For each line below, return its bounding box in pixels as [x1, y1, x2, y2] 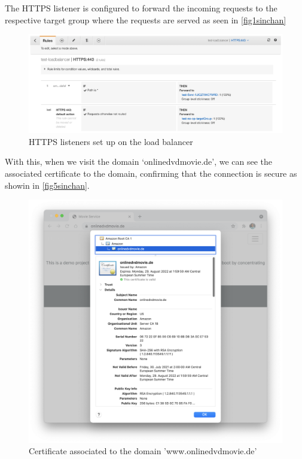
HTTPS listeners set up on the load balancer [29, 135, 193, 147]
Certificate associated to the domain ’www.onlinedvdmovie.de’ [29, 445, 257, 457]
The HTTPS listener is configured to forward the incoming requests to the [5, 2, 277, 14]
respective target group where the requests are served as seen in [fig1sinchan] [5, 13, 286, 26]
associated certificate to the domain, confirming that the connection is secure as [5, 167, 297, 179]
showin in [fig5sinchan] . [5, 179, 90, 191]
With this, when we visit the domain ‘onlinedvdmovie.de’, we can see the [5, 155, 273, 168]
